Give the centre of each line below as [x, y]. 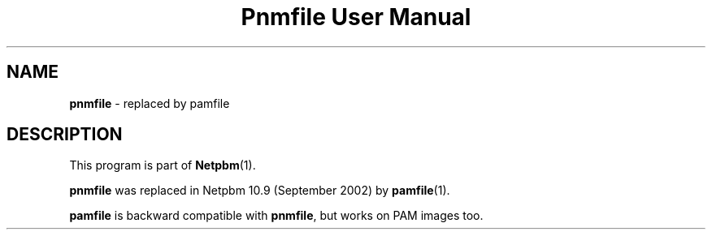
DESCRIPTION [65, 135]
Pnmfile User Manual [356, 17]
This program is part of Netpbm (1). [163, 165]
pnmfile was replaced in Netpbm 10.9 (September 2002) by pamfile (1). [260, 191]
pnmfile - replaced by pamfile [150, 103]
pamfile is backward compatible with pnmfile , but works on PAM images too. [276, 216]
